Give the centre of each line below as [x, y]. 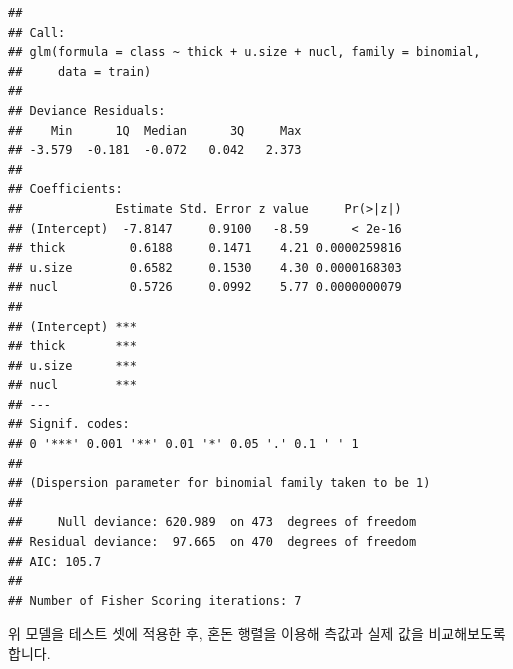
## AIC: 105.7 [55, 561]
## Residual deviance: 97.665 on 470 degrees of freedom [212, 542]
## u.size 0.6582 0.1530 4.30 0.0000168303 [205, 267]
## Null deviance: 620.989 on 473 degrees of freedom [212, 522]
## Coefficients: [65, 189]
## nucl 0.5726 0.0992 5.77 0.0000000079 [205, 287]
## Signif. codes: [69, 424]
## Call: [37, 32]
